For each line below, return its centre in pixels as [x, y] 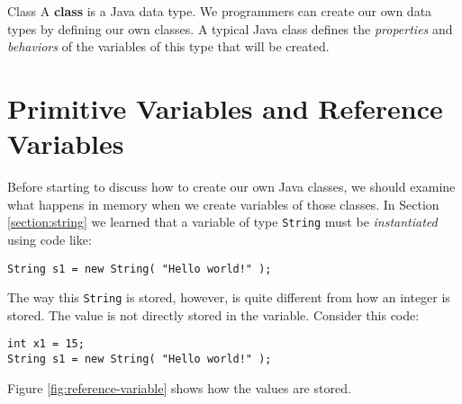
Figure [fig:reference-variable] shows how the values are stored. [179, 387]
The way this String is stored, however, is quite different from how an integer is [229, 297]
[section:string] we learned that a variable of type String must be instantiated [222, 222]
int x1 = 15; [46, 344]
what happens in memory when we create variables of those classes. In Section [223, 204]
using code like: [50, 239]
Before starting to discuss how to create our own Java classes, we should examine [231, 187]
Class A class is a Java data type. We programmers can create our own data [220, 11]
